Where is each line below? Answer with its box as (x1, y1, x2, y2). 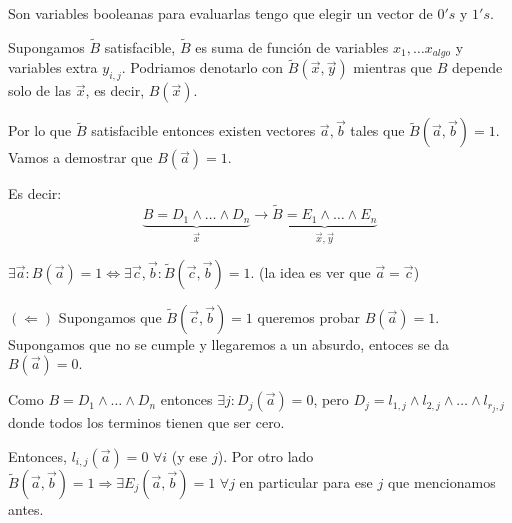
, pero (313, 389, 349, 410)
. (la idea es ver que (250, 261, 371, 282)
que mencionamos (387, 471, 496, 492)
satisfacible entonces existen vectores (91, 120, 316, 141)
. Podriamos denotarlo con (121, 57, 284, 78)
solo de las (8, 80, 72, 101)
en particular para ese (239, 471, 373, 492)
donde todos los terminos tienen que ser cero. (8, 412, 285, 433)
